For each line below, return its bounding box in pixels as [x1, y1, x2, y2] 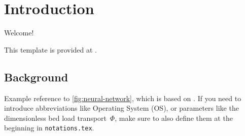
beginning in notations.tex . [4, 122, 94, 133]
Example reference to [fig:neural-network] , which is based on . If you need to [4, 93, 241, 103]
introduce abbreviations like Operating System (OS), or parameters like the [4, 103, 239, 113]
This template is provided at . [4, 44, 97, 55]
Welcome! [4, 27, 34, 38]
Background [4, 69, 68, 84]
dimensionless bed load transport [4, 112, 107, 123]
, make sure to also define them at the [115, 112, 233, 123]
